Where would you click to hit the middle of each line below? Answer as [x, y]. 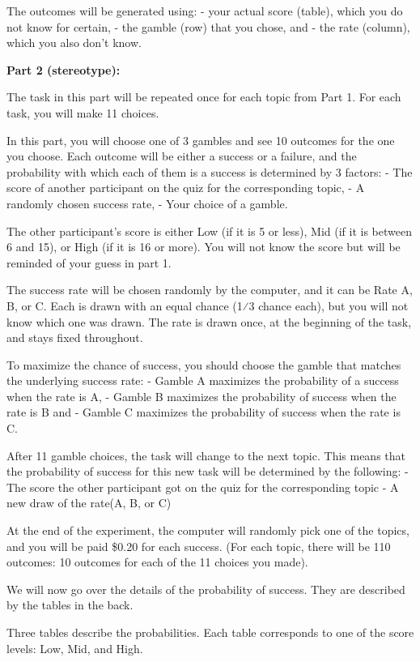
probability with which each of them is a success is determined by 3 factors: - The [210, 171]
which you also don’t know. [74, 43]
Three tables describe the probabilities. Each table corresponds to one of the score [210, 632]
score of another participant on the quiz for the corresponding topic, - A [186, 188]
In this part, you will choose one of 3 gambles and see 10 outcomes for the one [201, 140]
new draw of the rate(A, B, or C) [89, 503]
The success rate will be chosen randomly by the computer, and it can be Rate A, [210, 290]
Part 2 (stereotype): [64, 69]
